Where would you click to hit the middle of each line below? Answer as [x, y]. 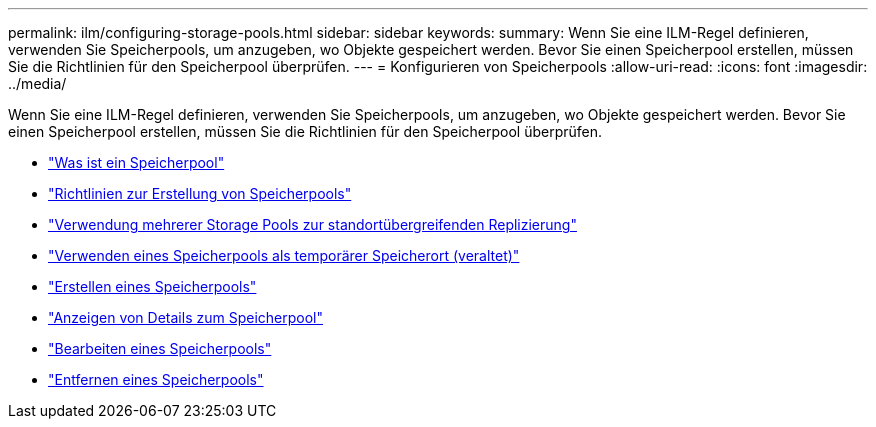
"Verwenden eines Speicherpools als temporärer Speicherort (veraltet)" [284, 255]
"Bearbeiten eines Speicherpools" [160, 348]
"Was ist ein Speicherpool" [136, 162]
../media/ [37, 83]
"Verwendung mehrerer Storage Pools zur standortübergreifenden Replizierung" [312, 224]
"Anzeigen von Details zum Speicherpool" [185, 317]
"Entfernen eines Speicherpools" [156, 379]
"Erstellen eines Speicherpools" [152, 286]
